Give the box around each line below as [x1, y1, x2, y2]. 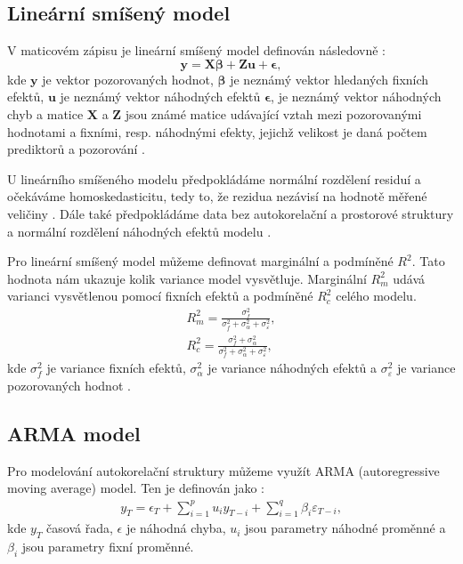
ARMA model [7, 420, 141, 447]
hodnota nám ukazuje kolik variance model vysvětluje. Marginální [7, 269, 367, 287]
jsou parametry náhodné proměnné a [245, 519, 446, 537]
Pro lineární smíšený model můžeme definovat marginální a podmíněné [7, 252, 394, 270]
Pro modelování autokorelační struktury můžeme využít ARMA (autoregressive [7, 461, 440, 479]
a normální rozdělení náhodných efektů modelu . [7, 222, 272, 240]
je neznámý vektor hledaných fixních [230, 69, 429, 88]
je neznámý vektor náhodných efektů [60, 87, 261, 106]
